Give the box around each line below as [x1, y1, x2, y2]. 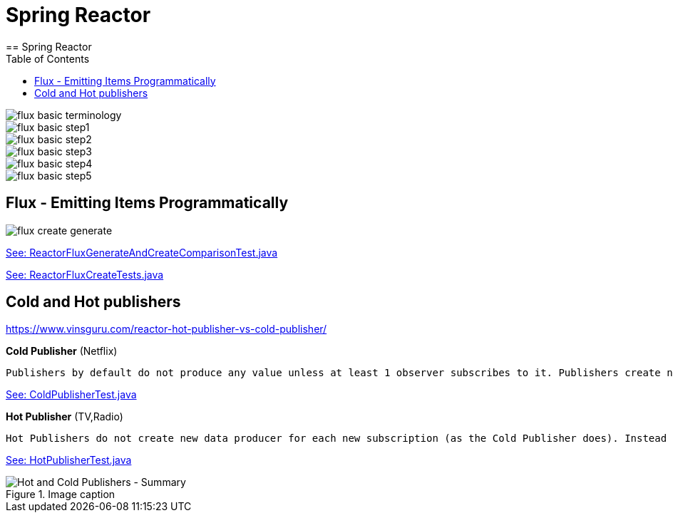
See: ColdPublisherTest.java [6, 388, 137, 401]
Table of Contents [6, 52, 90, 65]
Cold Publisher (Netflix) [6, 345, 118, 358]
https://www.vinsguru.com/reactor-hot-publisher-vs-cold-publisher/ [6, 323, 327, 336]
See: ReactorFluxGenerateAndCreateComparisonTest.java [6, 246, 278, 259]
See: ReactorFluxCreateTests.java [6, 268, 164, 281]
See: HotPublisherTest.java [6, 454, 132, 467]
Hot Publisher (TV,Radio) [6, 410, 123, 423]
